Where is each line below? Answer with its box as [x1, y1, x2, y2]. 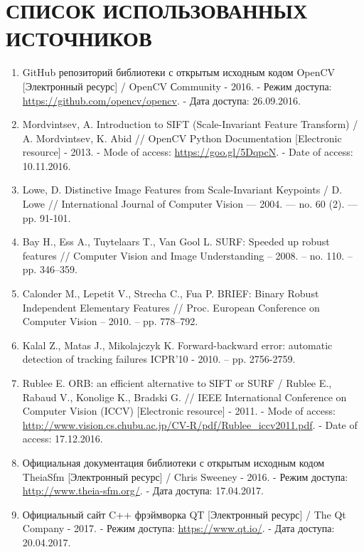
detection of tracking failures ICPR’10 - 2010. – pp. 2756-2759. [22, 351, 296, 366]
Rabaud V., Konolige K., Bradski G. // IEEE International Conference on [22, 389, 347, 404]
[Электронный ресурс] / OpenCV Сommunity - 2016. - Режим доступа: [22, 78, 332, 93]
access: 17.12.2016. [22, 431, 103, 446]
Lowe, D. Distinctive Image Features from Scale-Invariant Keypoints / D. [22, 182, 343, 197]
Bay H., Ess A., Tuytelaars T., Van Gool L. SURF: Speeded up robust [22, 234, 330, 249]
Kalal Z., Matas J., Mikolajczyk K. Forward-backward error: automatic [22, 337, 333, 352]
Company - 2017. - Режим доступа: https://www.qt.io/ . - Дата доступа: [22, 521, 335, 536]
